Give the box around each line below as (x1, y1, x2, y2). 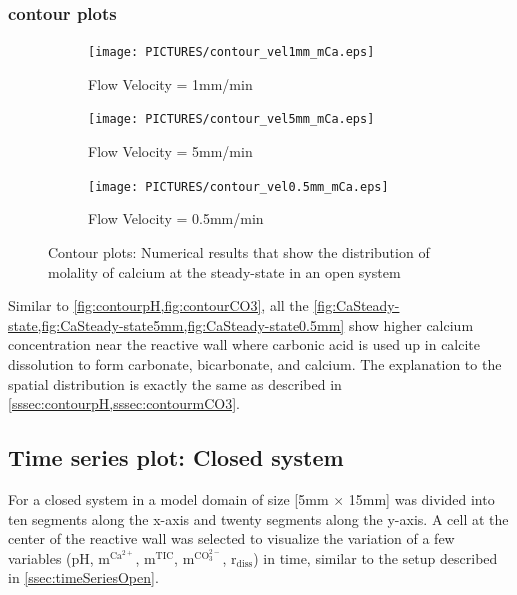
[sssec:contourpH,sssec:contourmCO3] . (8, 393, 240, 414)
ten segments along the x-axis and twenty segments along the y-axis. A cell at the (8, 508, 509, 529)
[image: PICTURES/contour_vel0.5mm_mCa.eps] (88, 179, 389, 194)
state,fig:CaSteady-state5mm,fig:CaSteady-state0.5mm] (8, 314, 345, 335)
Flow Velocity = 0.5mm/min (88, 208, 264, 229)
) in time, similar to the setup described (253, 547, 498, 568)
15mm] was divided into (348, 488, 495, 509)
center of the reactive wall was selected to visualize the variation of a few (8, 528, 455, 549)
